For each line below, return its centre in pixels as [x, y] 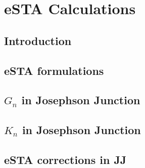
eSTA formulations [54, 70]
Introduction [38, 40]
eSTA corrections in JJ [65, 159]
